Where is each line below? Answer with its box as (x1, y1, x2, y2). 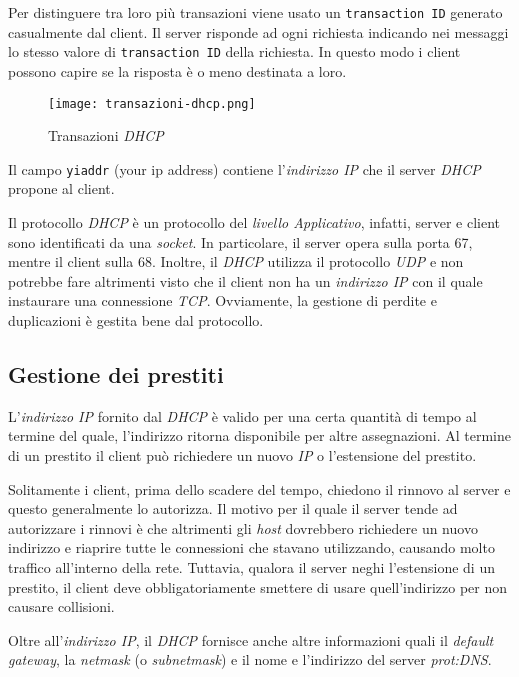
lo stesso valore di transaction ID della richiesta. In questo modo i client (8, 41, 461, 62)
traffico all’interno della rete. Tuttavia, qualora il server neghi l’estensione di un (8, 556, 495, 577)
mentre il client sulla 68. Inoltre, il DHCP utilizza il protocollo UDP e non (8, 251, 464, 272)
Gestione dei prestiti (8, 358, 224, 389)
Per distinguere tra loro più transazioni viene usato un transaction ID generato (8, 2, 503, 22)
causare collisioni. (8, 596, 115, 617)
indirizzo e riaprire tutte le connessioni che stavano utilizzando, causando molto (8, 537, 495, 558)
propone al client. (8, 178, 115, 199)
